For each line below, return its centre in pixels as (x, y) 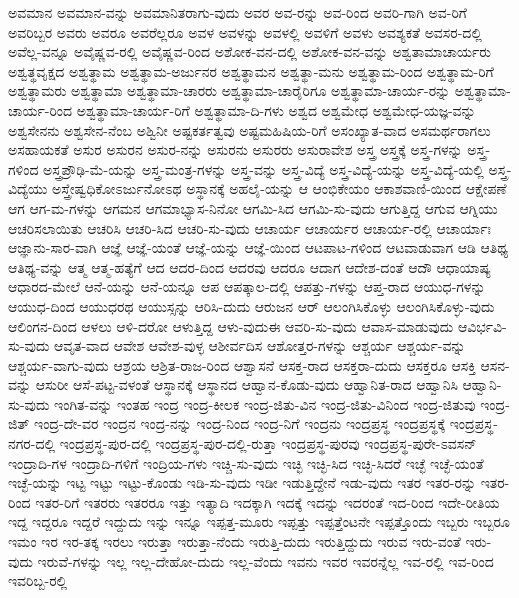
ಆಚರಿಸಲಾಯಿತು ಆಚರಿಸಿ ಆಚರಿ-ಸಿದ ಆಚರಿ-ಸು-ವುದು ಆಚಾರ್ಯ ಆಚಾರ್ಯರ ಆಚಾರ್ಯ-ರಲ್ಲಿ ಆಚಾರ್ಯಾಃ (249, 227)
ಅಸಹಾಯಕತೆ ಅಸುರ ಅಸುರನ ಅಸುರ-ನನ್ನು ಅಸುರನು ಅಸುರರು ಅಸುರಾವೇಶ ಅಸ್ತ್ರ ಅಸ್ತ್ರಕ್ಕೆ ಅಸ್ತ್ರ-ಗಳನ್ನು (235, 149)
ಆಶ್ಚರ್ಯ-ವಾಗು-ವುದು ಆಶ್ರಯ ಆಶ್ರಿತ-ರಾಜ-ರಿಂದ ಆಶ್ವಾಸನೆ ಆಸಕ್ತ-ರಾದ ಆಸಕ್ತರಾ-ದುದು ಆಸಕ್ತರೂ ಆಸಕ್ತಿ (242, 364)
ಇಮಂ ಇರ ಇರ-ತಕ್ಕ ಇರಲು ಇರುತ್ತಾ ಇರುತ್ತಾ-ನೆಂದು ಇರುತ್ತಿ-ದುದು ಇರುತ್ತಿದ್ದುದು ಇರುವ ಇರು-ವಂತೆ (234, 541)
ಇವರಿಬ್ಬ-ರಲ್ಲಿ (38, 580)
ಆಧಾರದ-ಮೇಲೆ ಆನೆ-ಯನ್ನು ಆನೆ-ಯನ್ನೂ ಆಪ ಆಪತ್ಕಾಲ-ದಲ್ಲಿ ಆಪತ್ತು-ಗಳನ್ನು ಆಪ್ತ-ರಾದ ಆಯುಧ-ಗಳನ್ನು (247, 286)
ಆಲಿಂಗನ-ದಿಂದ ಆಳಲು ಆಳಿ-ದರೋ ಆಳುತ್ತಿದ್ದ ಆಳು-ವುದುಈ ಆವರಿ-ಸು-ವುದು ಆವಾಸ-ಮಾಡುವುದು (231, 325)
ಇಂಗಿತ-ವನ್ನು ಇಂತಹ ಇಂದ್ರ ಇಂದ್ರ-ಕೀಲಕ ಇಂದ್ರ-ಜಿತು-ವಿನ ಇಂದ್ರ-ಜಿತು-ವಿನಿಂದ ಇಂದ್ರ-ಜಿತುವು (265, 403)
